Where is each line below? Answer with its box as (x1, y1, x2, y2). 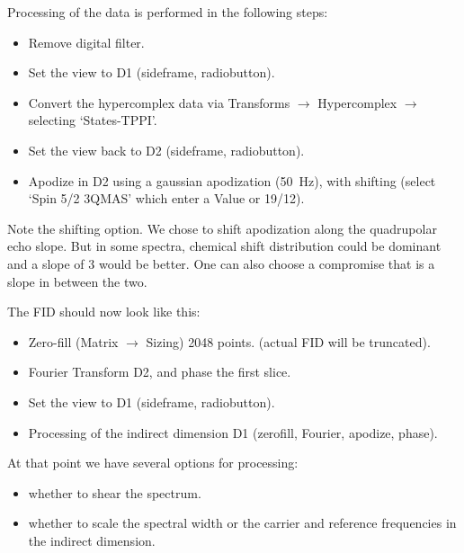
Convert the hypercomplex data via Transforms (28, 93, 290, 111)
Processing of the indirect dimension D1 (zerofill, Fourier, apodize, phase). (28, 423, 438, 442)
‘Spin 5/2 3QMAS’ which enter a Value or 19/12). (28, 189, 305, 208)
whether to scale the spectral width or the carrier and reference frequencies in (28, 513, 457, 532)
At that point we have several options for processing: (7, 453, 299, 472)
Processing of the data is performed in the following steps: (7, 3, 328, 21)
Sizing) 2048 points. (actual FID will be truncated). (146, 332, 431, 351)
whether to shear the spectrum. (28, 483, 201, 502)
